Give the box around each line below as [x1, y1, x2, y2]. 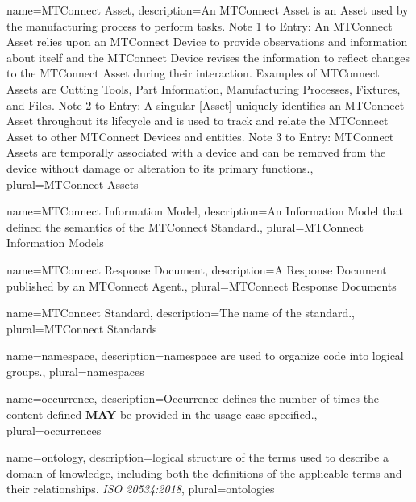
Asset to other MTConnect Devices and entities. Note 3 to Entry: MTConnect [6, 128, 394, 144]
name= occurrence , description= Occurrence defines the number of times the [6, 390, 380, 407]
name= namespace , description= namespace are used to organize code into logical [6, 347, 404, 364]
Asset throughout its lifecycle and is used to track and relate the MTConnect [6, 112, 389, 129]
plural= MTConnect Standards [6, 320, 157, 337]
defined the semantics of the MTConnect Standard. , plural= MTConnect [6, 218, 364, 235]
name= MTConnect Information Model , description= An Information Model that [6, 203, 403, 220]
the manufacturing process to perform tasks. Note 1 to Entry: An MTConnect [6, 17, 393, 34]
